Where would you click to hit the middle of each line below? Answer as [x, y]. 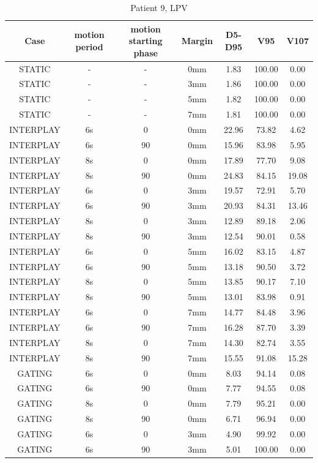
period [89, 46]
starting [146, 41]
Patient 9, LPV [159, 7]
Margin [197, 41]
